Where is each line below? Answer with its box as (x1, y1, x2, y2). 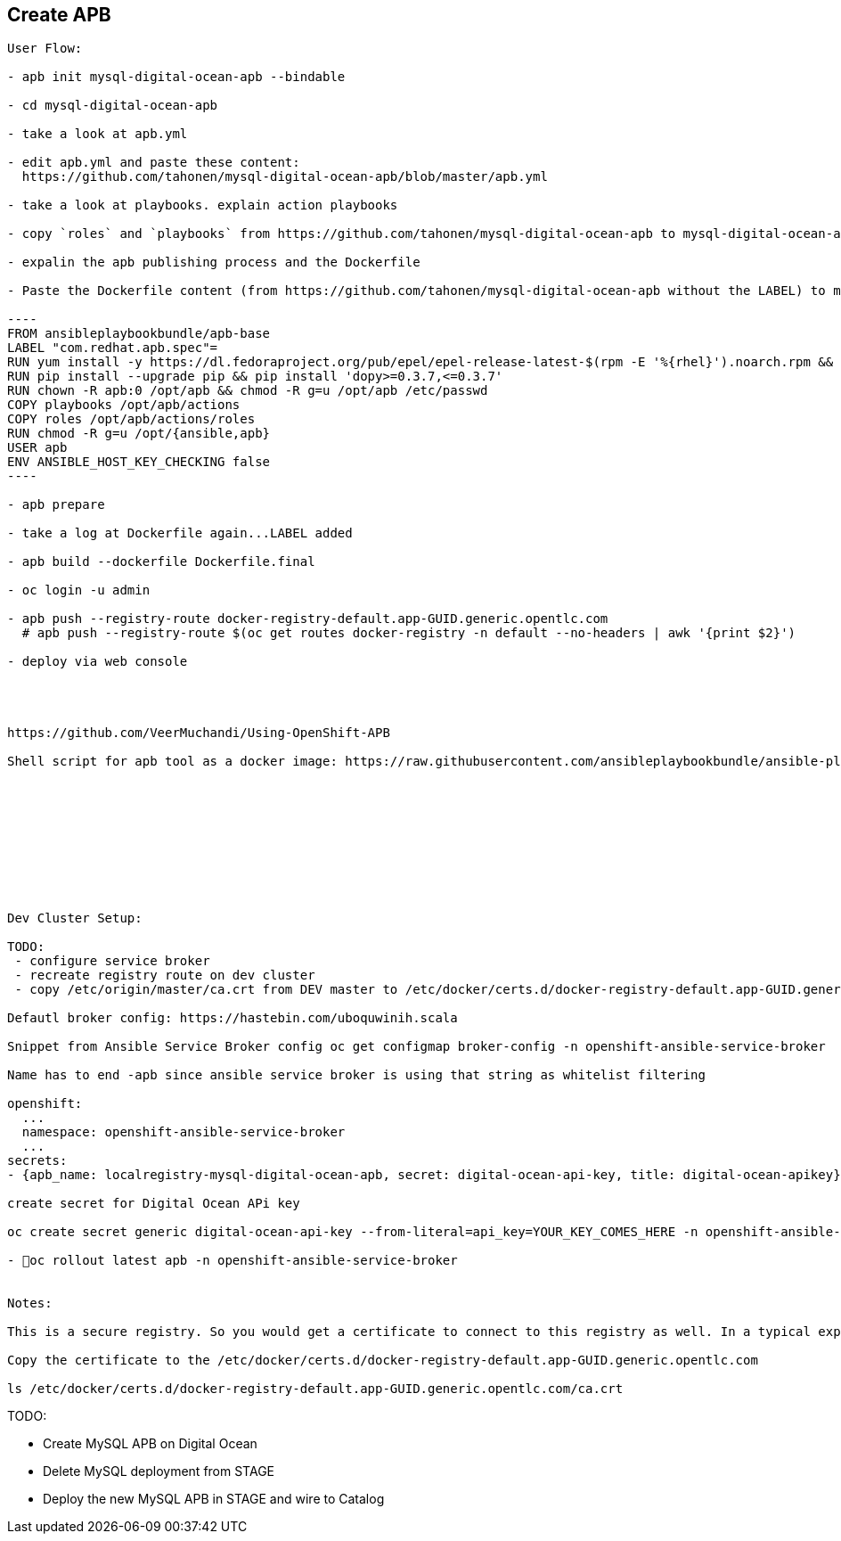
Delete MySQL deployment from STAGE (43, 1463, 275, 1480)
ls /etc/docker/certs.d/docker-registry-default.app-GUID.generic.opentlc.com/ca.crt (7, 1381, 624, 1397)
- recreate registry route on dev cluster (14, 968, 315, 983)
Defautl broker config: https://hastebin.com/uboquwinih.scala (7, 1011, 458, 1026)
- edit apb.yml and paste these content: (7, 155, 300, 170)
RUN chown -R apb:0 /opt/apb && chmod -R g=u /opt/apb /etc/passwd (7, 383, 488, 398)
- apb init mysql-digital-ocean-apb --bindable (7, 70, 346, 85)
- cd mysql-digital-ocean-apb (7, 98, 218, 113)
